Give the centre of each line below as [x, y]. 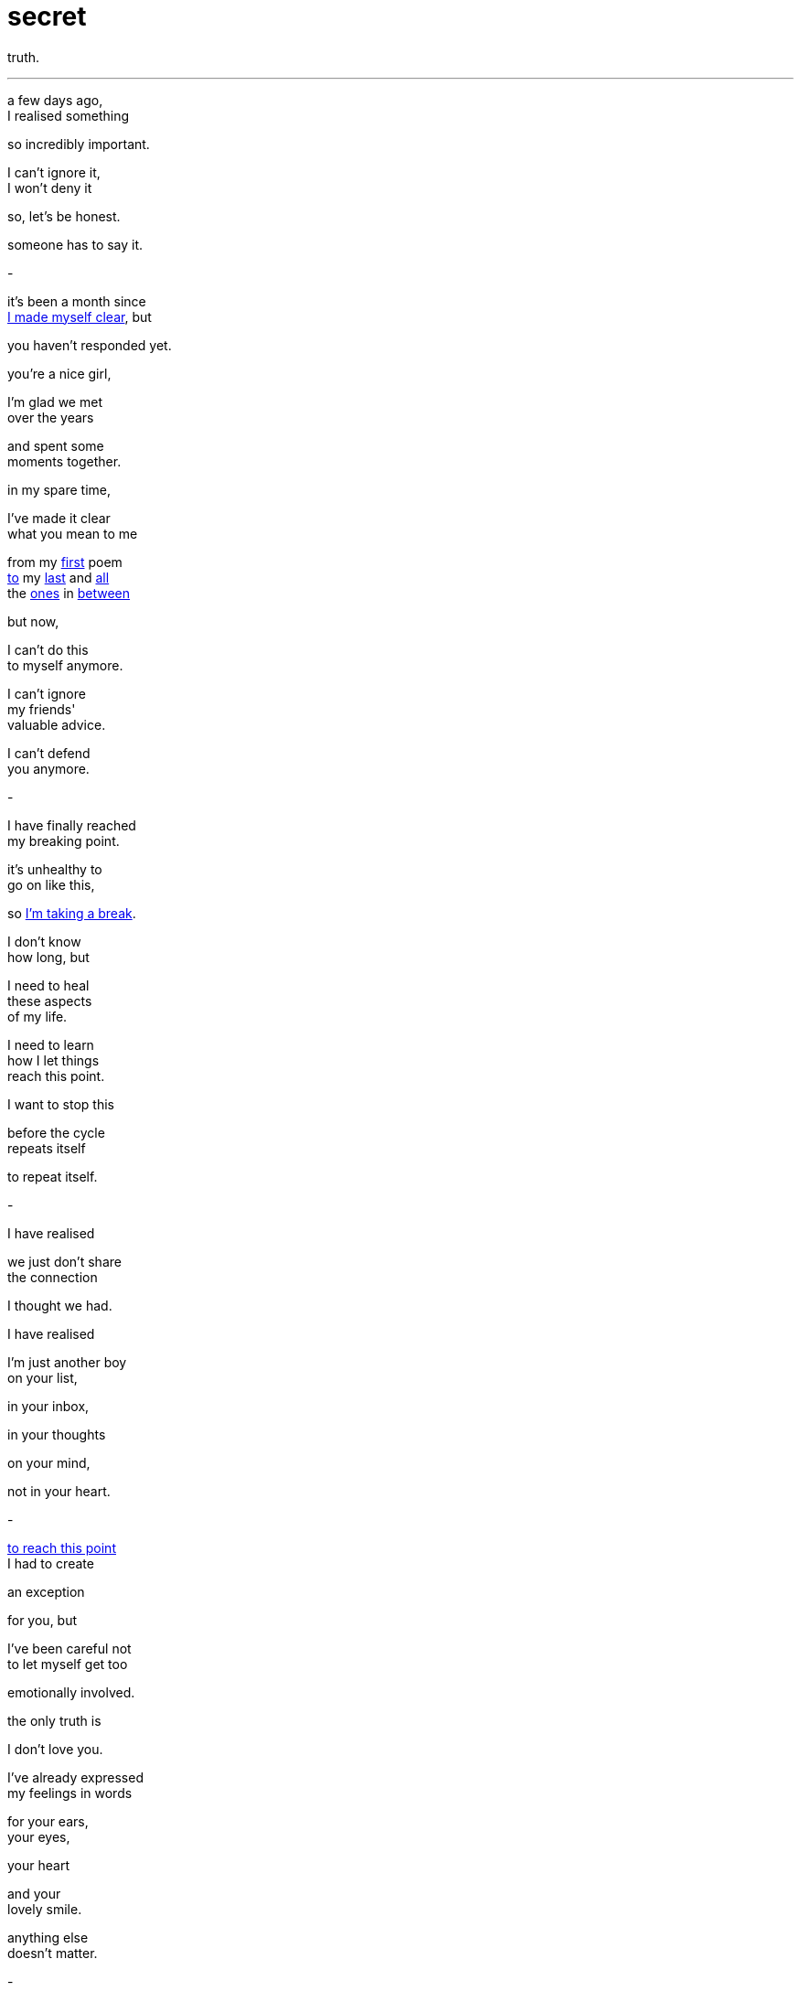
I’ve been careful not [69, 1648]
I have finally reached [72, 825]
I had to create [51, 1563]
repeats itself [47, 1148]
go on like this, [51, 884]
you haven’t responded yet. [90, 345]
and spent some [56, 445]
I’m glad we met [55, 401]
